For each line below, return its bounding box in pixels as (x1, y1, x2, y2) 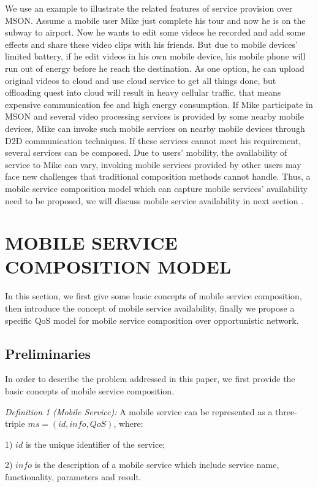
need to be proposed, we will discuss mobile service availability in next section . (5, 194, 304, 207)
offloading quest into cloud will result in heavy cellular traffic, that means (5, 86, 281, 99)
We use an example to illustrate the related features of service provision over (5, 2, 293, 14)
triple (5, 417, 25, 430)
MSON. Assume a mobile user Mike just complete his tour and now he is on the (5, 13, 306, 26)
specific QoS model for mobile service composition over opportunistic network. (5, 313, 299, 326)
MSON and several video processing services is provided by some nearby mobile (5, 110, 304, 123)
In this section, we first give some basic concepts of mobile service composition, (5, 290, 302, 302)
